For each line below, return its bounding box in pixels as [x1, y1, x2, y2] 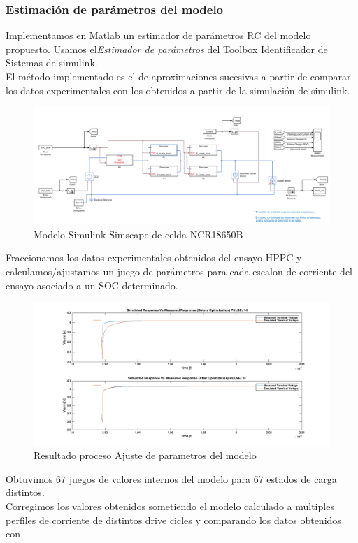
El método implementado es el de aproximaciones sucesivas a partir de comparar [6, 69, 351, 83]
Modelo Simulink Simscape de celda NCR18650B [34, 226, 243, 241]
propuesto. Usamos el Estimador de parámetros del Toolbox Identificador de [6, 41, 328, 56]
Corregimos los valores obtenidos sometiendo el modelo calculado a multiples [6, 499, 334, 514]
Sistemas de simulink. [6, 55, 98, 70]
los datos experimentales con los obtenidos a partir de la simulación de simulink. [6, 82, 350, 97]
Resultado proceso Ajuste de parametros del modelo [34, 448, 257, 463]
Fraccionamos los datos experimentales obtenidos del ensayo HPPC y [6, 250, 302, 265]
